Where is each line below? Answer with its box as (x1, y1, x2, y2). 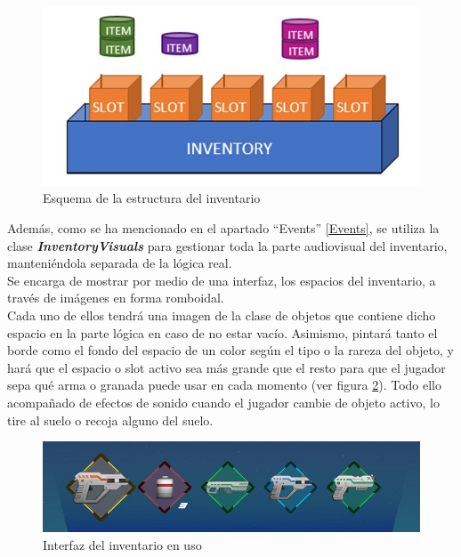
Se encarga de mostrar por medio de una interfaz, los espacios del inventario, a (7, 270, 436, 289)
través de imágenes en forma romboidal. (7, 288, 224, 307)
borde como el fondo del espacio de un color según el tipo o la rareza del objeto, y (7, 341, 454, 359)
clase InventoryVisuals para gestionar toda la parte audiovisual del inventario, (7, 236, 448, 254)
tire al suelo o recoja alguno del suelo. (7, 410, 214, 429)
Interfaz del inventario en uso (43, 535, 202, 553)
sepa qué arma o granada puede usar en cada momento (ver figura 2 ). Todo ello (7, 375, 442, 394)
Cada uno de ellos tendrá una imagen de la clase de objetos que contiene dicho (7, 306, 436, 325)
